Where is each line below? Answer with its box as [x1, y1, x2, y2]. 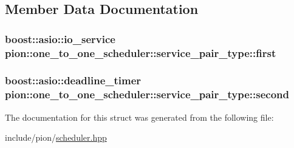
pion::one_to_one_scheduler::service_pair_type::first [5, 45, 276, 60]
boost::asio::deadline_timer [5, 73, 142, 88]
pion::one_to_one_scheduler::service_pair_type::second [5, 87, 289, 102]
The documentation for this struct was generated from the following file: [5, 110, 274, 123]
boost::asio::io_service [5, 31, 115, 46]
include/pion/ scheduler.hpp [5, 131, 107, 144]
